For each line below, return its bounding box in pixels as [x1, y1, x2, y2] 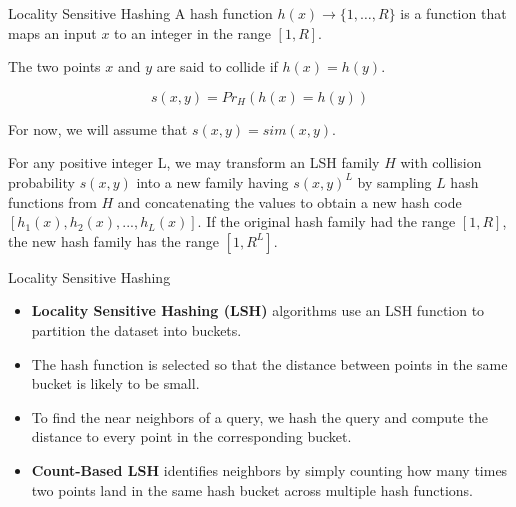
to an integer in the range [114, 22, 271, 43]
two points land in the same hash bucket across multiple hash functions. [31, 479, 473, 500]
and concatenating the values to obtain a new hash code [117, 191, 462, 212]
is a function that [400, 3, 507, 23]
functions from [8, 191, 97, 212]
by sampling [357, 171, 432, 192]
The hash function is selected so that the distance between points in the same [31, 353, 508, 374]
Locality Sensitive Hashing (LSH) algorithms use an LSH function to [31, 300, 485, 321]
